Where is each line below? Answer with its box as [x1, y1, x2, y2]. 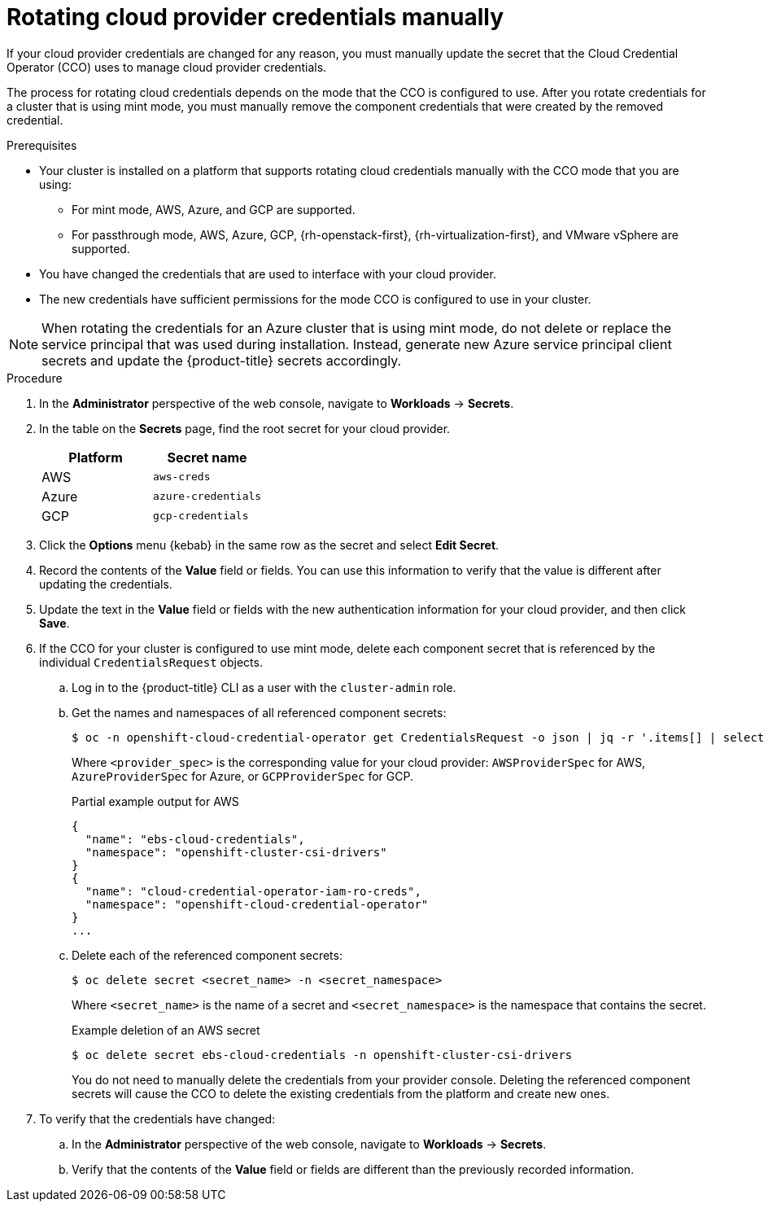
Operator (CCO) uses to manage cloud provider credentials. [7, 59, 327, 74]
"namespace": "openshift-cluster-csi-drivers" [85, 845, 387, 859]
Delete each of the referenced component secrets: [72, 948, 343, 962]
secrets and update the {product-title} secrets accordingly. [41, 352, 402, 369]
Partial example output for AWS [72, 794, 239, 808]
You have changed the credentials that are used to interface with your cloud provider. [39, 266, 496, 281]
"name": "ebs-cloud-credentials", [85, 832, 305, 846]
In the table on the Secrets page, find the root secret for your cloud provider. [39, 421, 451, 435]
